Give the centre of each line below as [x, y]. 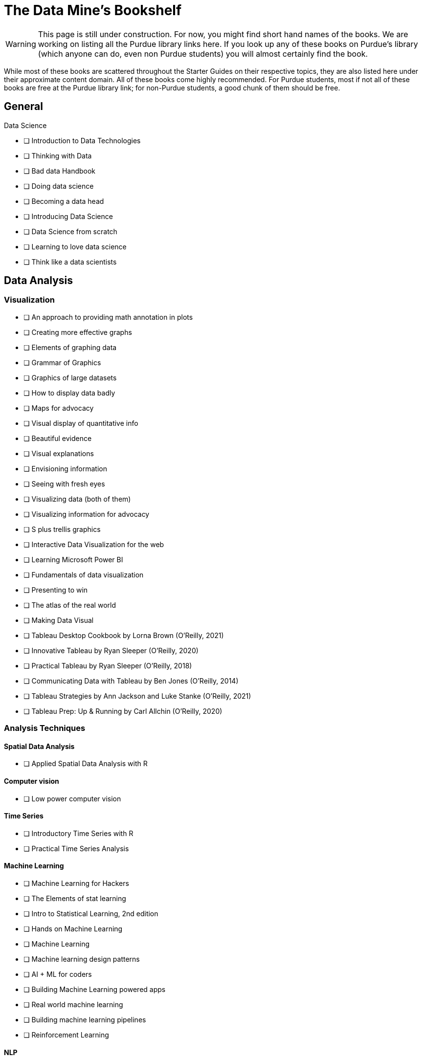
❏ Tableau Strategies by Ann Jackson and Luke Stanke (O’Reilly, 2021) [137, 696]
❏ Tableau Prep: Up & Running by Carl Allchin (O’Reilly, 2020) [123, 711]
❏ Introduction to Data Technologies [82, 140]
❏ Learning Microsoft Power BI [73, 559]
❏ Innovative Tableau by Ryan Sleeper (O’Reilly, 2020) [111, 650]
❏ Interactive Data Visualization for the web [94, 544]
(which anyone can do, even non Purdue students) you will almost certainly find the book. [203, 54]
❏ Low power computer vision [72, 798]
